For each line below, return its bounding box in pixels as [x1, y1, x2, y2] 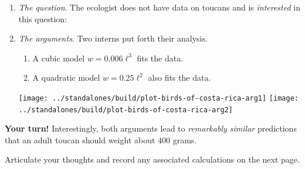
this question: [18, 12, 67, 25]
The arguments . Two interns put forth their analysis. [18, 32, 208, 44]
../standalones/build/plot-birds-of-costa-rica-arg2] [18, 105, 233, 114]
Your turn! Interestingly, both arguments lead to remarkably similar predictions [5, 122, 297, 134]
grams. [172, 133, 197, 146]
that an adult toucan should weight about [5, 133, 155, 146]
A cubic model [32, 51, 85, 64]
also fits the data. [148, 71, 211, 84]
